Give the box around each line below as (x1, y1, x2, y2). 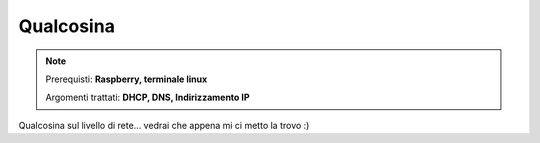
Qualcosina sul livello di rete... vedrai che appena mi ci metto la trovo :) (18, 119, 310, 131)
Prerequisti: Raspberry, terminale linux (45, 73, 208, 85)
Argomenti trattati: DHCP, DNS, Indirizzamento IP (45, 91, 250, 104)
